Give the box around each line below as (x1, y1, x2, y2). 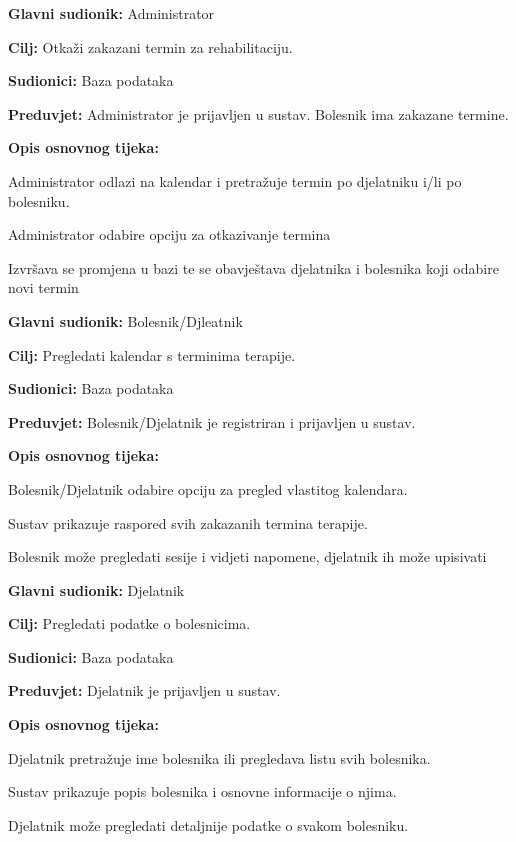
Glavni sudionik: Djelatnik (8, 579, 185, 600)
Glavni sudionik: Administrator (8, 3, 215, 23)
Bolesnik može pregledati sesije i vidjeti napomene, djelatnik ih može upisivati (8, 546, 487, 567)
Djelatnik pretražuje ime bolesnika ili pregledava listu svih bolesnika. (8, 747, 431, 768)
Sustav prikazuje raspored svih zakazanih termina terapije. (8, 512, 368, 533)
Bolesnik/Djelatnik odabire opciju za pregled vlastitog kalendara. (8, 478, 408, 499)
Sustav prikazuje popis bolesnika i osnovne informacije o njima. (8, 781, 397, 802)
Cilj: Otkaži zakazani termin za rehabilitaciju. (8, 36, 293, 57)
